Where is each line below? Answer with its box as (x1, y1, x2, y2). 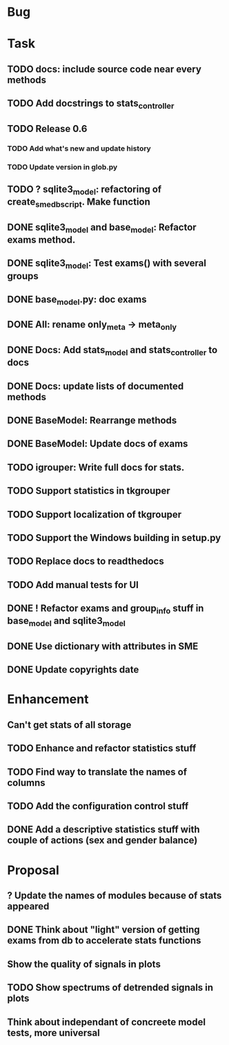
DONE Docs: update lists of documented (7, 380, 184, 392)
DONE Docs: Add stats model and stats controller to (7, 344, 218, 358)
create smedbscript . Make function (7, 196, 150, 209)
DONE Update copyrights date (7, 664, 139, 676)
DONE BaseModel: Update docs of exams (7, 438, 188, 450)
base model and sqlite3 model (7, 615, 126, 629)
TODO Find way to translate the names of (7, 766, 188, 778)
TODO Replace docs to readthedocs (7, 556, 164, 567)
